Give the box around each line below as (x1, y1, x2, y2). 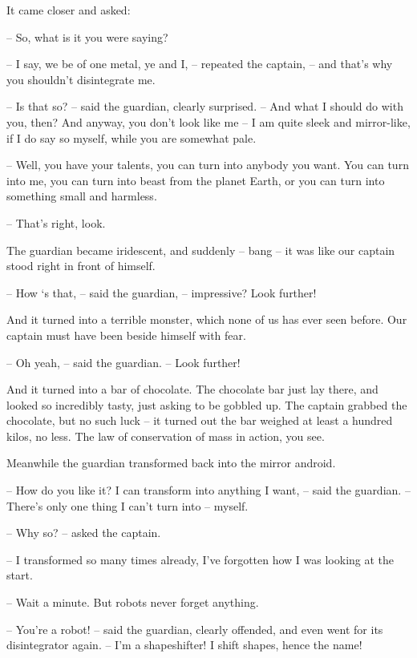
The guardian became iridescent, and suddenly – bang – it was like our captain (6, 241, 395, 258)
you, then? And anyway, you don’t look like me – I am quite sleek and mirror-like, (6, 113, 411, 130)
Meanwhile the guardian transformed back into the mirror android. (6, 454, 336, 471)
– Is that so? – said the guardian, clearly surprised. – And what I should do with (6, 98, 403, 115)
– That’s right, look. (6, 214, 106, 231)
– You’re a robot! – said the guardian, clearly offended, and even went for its (6, 620, 383, 637)
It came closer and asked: (6, 2, 131, 18)
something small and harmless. (6, 188, 157, 204)
